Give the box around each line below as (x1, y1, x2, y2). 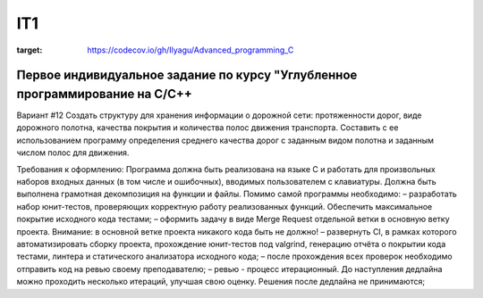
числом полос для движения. (16, 147, 130, 158)
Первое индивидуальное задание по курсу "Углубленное (16, 68, 358, 83)
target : (16, 45, 43, 55)
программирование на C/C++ (16, 86, 192, 102)
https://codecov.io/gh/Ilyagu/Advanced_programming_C (87, 45, 294, 55)
